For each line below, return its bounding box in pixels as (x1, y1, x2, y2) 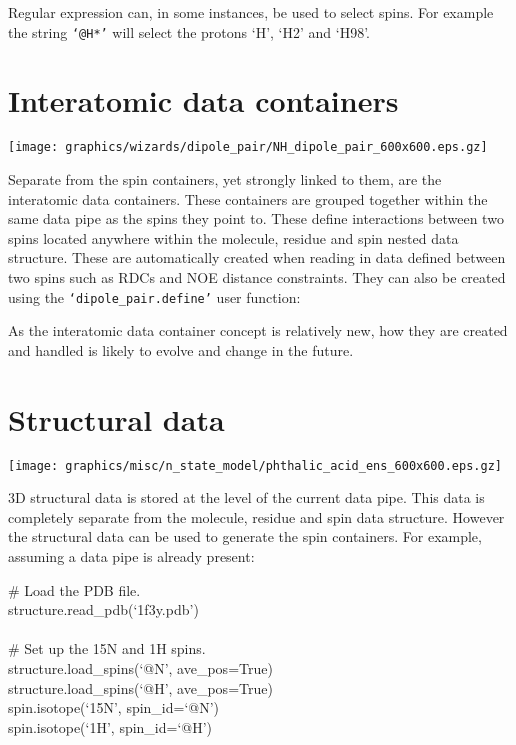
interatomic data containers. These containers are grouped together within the (8, 188, 488, 209)
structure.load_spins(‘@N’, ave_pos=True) (8, 657, 273, 678)
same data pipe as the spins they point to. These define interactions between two (8, 208, 504, 229)
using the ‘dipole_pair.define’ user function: (8, 286, 301, 307)
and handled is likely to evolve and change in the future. (8, 339, 354, 360)
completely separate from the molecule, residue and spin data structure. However (8, 506, 505, 527)
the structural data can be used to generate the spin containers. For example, (8, 526, 482, 547)
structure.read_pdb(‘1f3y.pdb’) (8, 599, 199, 620)
